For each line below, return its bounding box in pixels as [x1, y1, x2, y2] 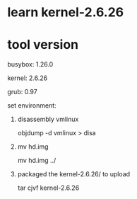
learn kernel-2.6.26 [7, 4, 124, 21]
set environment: [7, 101, 56, 110]
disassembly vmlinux [17, 115, 79, 124]
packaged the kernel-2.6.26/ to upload [17, 170, 131, 178]
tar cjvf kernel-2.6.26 [17, 183, 80, 192]
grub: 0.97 [7, 88, 37, 96]
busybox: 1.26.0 [7, 60, 54, 69]
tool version [7, 37, 79, 53]
